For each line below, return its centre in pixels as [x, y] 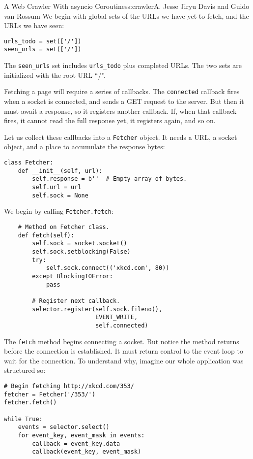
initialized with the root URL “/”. [55, 75]
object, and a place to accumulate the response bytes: [84, 147]
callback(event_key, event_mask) [87, 452]
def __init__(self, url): [60, 171]
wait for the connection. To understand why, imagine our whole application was [124, 360]
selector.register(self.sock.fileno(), [97, 309]
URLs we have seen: [34, 25]
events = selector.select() [64, 427]
